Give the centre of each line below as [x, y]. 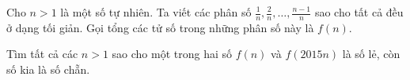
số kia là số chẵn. [48, 69]
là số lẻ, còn [371, 54]
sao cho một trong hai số [172, 54]
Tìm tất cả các [42, 54]
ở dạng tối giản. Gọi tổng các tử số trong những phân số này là [160, 27]
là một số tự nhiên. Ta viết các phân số [156, 12]
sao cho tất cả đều [359, 12]
